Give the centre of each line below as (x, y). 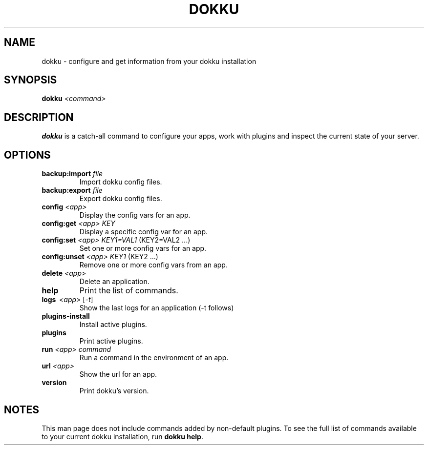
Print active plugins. (111, 341)
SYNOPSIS (31, 80)
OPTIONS (27, 155)
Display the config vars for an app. (135, 215)
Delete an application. (114, 282)
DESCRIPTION (39, 117)
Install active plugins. (113, 325)
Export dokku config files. (121, 199)
